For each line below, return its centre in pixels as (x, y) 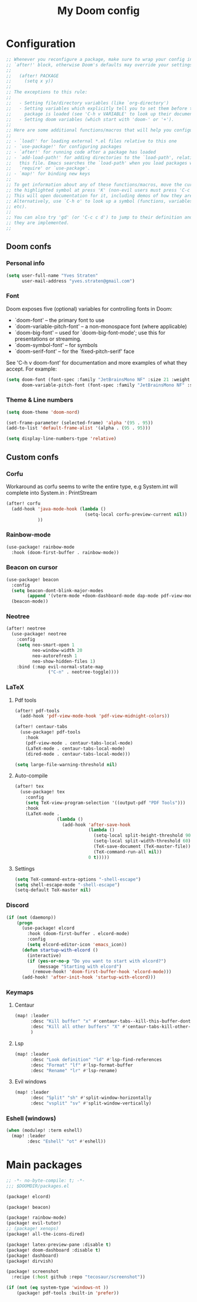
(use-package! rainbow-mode (40, 547)
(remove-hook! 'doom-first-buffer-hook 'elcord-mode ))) (102, 972)
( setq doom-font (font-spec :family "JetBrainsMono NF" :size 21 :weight (98, 379)
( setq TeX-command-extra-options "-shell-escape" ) (78, 879)
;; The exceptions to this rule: (47, 92)
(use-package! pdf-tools (50, 732)
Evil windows (30, 1082)
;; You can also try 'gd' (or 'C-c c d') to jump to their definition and (99, 217)
